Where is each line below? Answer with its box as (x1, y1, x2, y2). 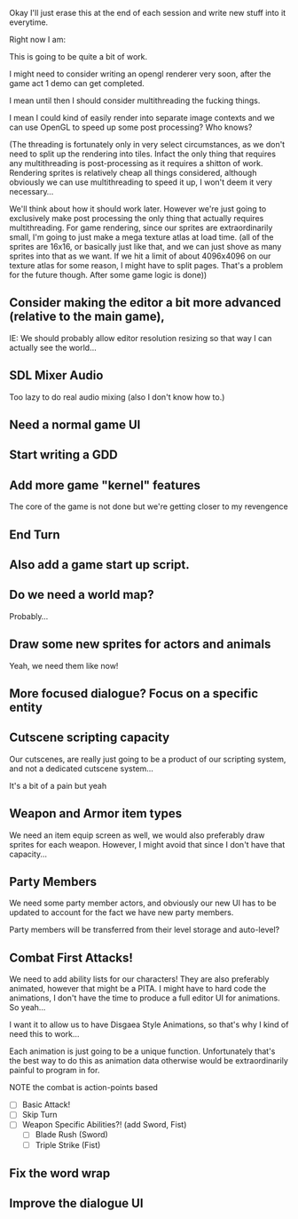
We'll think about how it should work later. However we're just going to (9, 203, 267, 214)
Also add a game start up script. (9, 557, 190, 572)
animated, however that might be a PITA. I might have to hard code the (9, 984, 267, 994)
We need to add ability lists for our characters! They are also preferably (9, 974, 270, 984)
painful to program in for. (9, 1065, 100, 1076)
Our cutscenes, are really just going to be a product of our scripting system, (9, 753, 286, 764)
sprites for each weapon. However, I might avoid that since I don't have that (9, 839, 286, 849)
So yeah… (9, 1002, 46, 1013)
